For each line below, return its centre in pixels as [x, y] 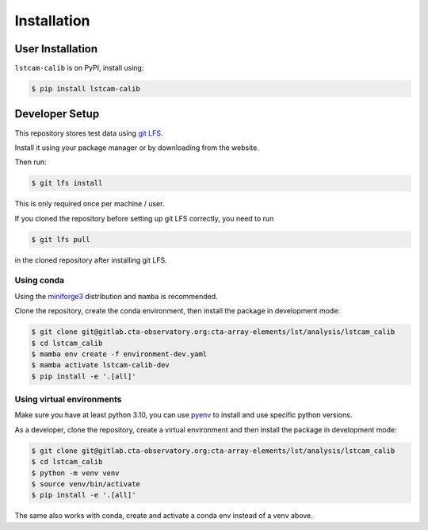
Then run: [31, 162]
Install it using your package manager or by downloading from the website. [137, 148]
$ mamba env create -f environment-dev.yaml [119, 354]
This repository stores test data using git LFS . [89, 133]
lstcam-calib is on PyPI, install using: [79, 68]
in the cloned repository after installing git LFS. [91, 260]
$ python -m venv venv [75, 473]
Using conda [40, 280]
